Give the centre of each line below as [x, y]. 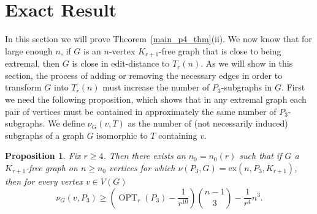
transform [23, 87]
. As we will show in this [247, 63]
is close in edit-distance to [121, 63]
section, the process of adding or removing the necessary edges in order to [144, 75]
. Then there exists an [144, 156]
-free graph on [52, 167]
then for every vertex [44, 181]
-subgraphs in [246, 87]
